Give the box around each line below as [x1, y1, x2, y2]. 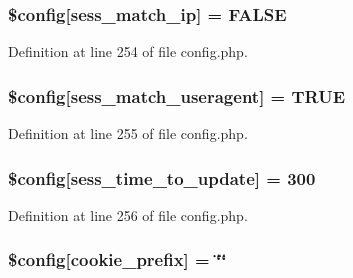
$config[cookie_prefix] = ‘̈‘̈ [8, 247, 227, 272]
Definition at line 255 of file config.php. [8, 123, 248, 144]
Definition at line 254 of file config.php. [8, 41, 248, 62]
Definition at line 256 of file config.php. [8, 204, 248, 225]
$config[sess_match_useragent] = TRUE [8, 83, 346, 108]
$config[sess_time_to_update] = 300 [8, 165, 316, 190]
